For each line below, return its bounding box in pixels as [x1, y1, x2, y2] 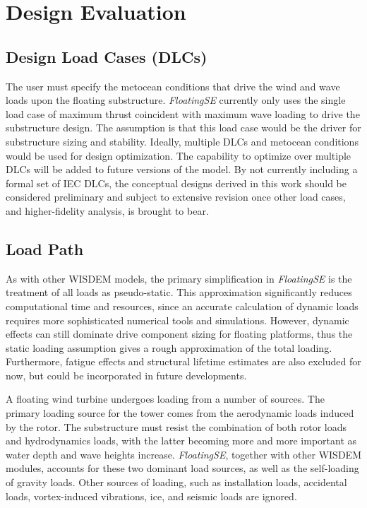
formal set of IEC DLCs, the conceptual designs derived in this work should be [6, 175, 347, 190]
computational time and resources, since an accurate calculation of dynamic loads [6, 298, 359, 313]
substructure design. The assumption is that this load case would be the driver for [6, 120, 361, 135]
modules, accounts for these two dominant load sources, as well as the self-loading [6, 461, 359, 475]
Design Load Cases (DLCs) [6, 45, 207, 67]
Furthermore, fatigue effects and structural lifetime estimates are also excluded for [6, 354, 361, 369]
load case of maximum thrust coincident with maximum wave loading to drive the [6, 106, 360, 121]
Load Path [6, 237, 84, 259]
